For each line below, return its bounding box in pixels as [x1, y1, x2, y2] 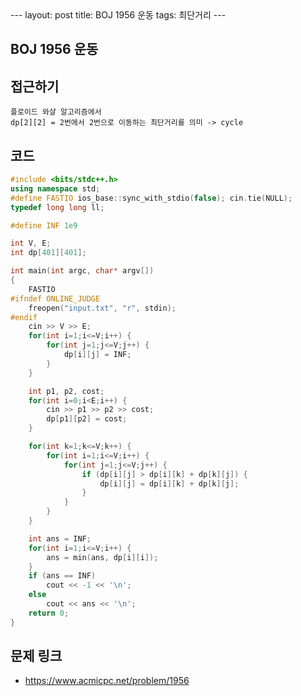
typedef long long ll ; [10, 202, 105, 212]
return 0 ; [28, 608, 70, 618]
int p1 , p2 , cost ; [28, 386, 105, 396]
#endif [10, 312, 38, 322]
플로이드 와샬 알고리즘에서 [10, 107, 102, 117]
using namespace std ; [10, 183, 101, 194]
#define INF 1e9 [10, 220, 78, 231]
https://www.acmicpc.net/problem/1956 [24, 675, 190, 687]
